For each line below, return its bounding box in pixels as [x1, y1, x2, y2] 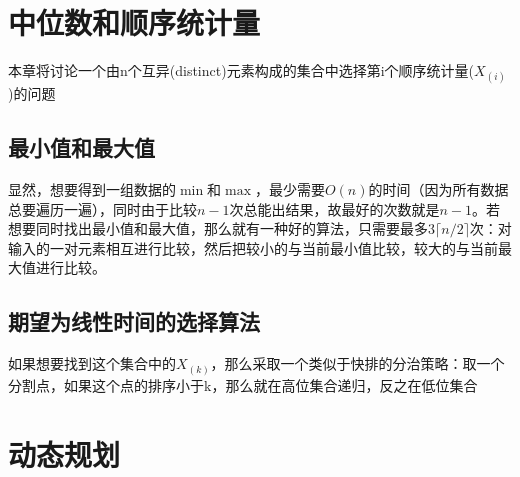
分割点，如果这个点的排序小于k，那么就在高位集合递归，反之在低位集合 [8, 374, 478, 395]
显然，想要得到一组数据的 [8, 179, 176, 200]
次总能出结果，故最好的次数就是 [229, 198, 440, 219]
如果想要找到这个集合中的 [8, 353, 176, 374]
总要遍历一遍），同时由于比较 [8, 198, 197, 219]
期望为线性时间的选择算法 [8, 306, 260, 337]
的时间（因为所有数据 [368, 179, 509, 200]
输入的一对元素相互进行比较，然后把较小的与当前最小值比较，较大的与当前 [8, 237, 498, 258]
